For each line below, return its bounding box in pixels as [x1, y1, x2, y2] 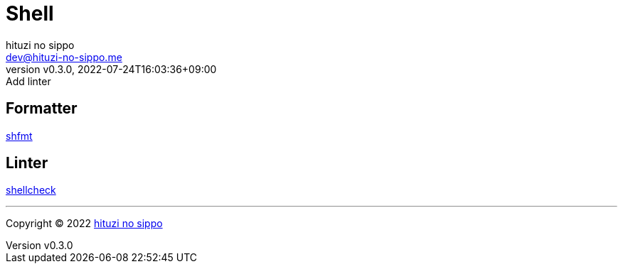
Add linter [6, 75, 51, 87]
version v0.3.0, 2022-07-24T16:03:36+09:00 [6, 62, 217, 75]
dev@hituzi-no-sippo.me [6, 50, 122, 63]
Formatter [6, 99, 78, 118]
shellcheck [6, 184, 56, 197]
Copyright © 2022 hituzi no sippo [6, 217, 163, 230]
